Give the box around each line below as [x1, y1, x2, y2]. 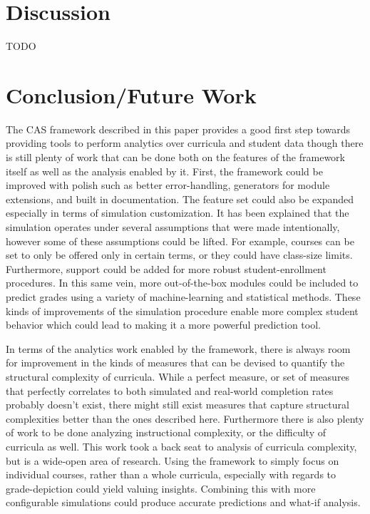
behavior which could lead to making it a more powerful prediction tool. [6, 317, 321, 332]
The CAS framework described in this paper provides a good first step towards [6, 121, 350, 136]
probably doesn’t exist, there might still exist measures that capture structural [6, 397, 349, 412]
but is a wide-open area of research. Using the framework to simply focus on [6, 453, 339, 468]
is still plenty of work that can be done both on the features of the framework [6, 150, 345, 165]
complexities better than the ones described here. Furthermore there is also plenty [6, 411, 364, 426]
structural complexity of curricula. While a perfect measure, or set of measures [6, 369, 350, 384]
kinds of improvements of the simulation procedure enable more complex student [6, 303, 359, 318]
